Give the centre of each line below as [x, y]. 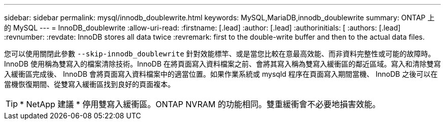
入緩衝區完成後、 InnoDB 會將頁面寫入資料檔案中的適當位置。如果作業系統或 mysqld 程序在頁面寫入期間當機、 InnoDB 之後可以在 [221, 74]
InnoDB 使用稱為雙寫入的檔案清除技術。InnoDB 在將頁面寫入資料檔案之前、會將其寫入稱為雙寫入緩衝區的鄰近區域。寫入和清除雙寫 [222, 64]
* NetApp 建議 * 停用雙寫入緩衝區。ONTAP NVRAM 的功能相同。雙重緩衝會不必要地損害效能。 [200, 104]
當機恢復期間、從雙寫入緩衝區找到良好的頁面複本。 [89, 84]
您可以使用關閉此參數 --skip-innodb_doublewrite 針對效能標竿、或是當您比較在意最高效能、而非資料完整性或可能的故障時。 [220, 54]
